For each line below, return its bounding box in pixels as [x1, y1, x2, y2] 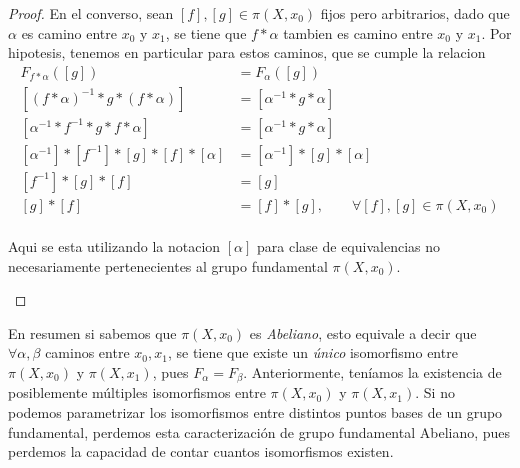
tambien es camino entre [283, 22, 433, 43]
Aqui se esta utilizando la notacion [8, 236, 221, 256]
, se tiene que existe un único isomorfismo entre [167, 342, 458, 363]
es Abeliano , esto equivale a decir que [249, 322, 477, 343]
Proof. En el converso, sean [8, 3, 174, 23]
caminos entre [45, 342, 130, 363]
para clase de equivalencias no [257, 236, 441, 256]
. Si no [415, 382, 455, 403]
